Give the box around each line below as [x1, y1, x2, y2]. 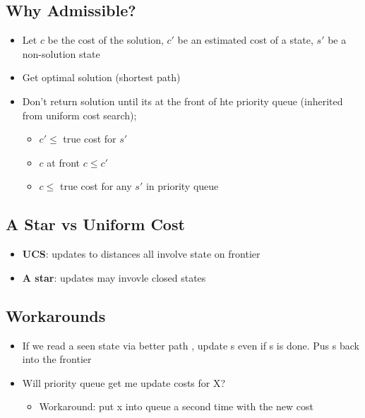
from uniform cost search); [22, 107, 137, 122]
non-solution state [22, 46, 100, 61]
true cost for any [59, 179, 132, 193]
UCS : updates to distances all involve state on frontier [22, 246, 261, 261]
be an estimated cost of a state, [177, 32, 313, 47]
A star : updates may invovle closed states [22, 270, 206, 285]
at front [47, 155, 80, 169]
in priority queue [145, 179, 219, 193]
